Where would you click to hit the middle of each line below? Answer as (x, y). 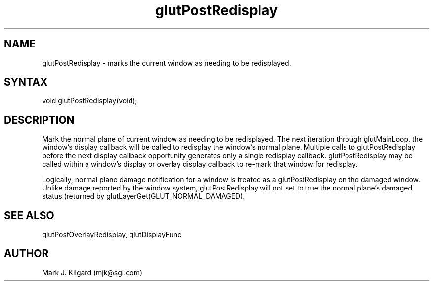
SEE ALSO (29, 215)
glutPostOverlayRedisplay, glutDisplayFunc (112, 235)
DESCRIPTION (39, 120)
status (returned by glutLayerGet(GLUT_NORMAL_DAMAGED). (144, 196)
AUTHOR (26, 253)
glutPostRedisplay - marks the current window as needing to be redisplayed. (167, 63)
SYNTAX (26, 82)
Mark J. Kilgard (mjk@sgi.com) (92, 272)
